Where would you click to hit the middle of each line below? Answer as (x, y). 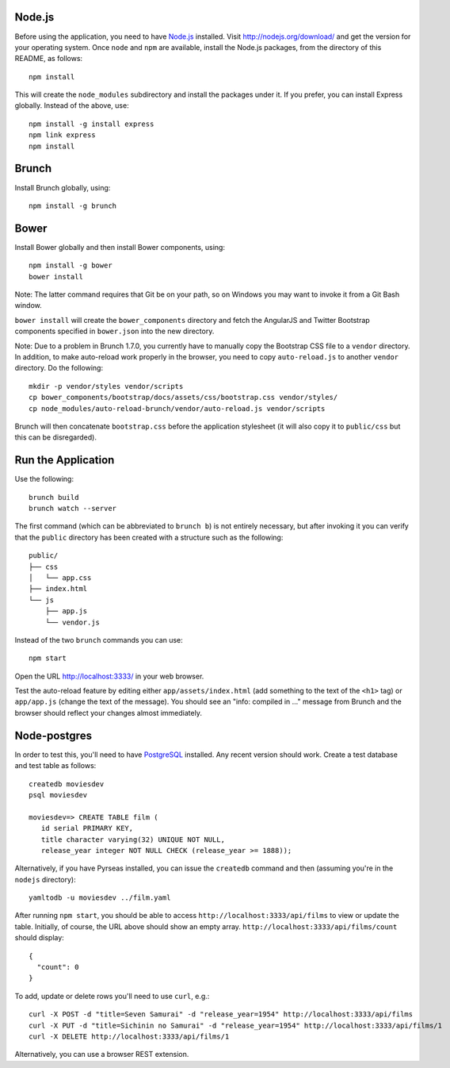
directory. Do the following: (59, 368)
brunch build (54, 497)
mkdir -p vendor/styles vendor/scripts (106, 386)
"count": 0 (58, 967)
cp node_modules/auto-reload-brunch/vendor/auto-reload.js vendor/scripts (177, 408)
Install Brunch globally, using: (63, 187)
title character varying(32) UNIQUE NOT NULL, (133, 839)
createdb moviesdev (67, 784)
